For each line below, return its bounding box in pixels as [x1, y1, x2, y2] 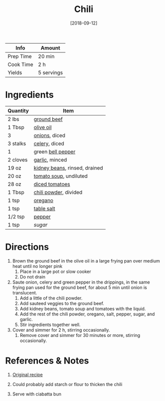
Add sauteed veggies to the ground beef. [19, 300, 105, 306]
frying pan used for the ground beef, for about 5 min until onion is [12, 284, 147, 290]
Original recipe [12, 371, 43, 377]
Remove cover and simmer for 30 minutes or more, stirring [19, 332, 141, 338]
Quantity [7, 107, 29, 114]
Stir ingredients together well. [19, 321, 81, 327]
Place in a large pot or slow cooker [19, 268, 91, 274]
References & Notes [5, 355, 89, 366]
